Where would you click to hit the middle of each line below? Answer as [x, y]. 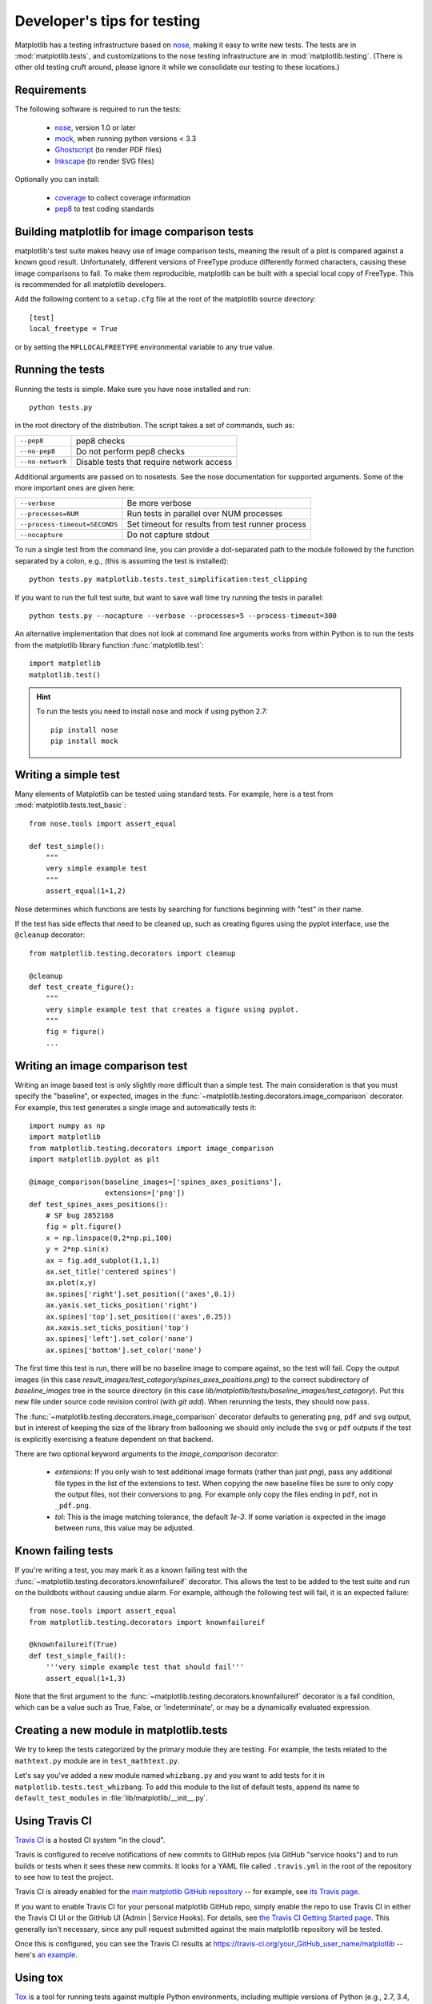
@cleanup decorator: [50, 935]
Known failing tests [64, 1551]
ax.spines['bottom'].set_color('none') [124, 1350]
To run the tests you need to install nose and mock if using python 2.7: [152, 711]
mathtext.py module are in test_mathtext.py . [97, 1760]
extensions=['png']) [145, 1193]
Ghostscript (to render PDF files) [108, 150]
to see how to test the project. [64, 1877]
